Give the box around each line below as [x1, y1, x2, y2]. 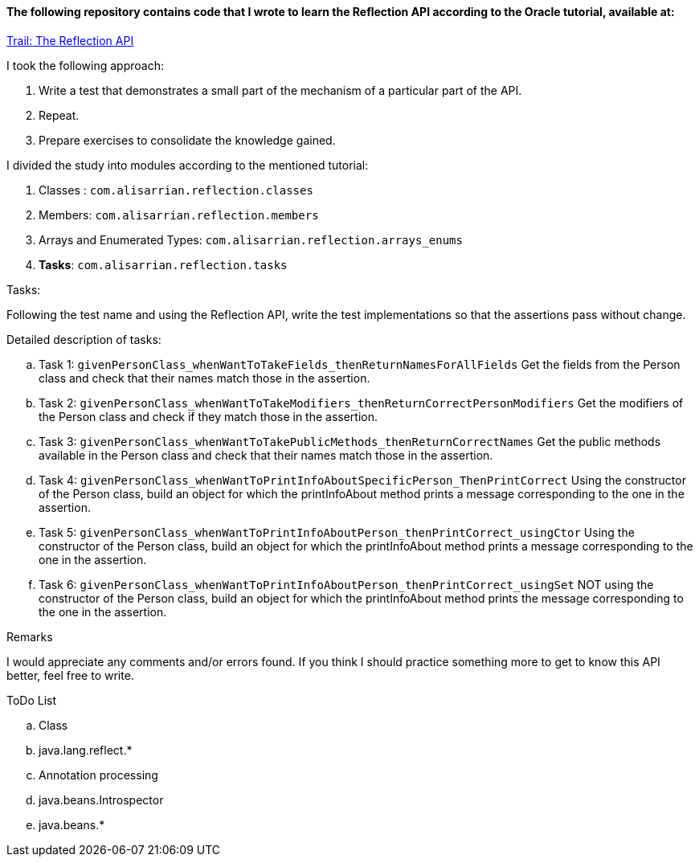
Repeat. [39, 108, 80, 122]
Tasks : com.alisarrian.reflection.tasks [39, 257, 288, 272]
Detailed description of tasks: [6, 332, 161, 346]
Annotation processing [39, 767, 158, 782]
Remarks [6, 629, 53, 644]
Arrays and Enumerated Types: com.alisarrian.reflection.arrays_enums [39, 232, 463, 247]
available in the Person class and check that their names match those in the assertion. [39, 448, 493, 462]
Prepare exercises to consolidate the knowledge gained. [39, 133, 336, 147]
